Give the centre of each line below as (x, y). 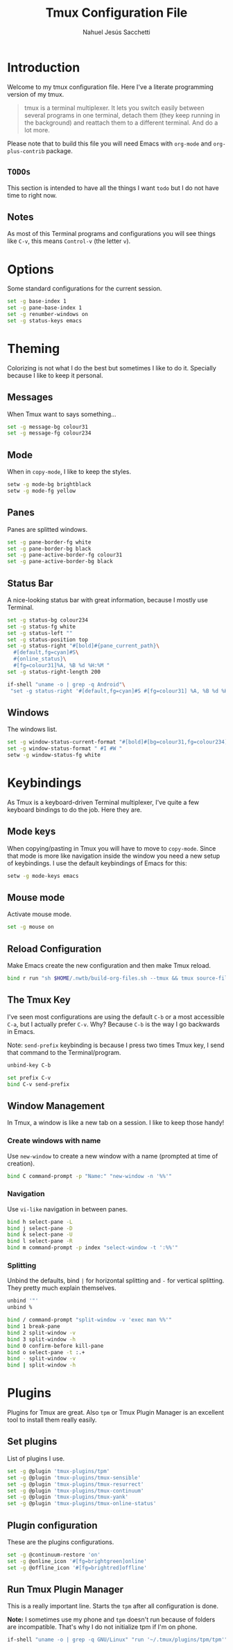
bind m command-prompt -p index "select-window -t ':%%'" (93, 1248)
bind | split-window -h (42, 1365)
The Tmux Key (39, 1000)
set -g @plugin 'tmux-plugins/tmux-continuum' (76, 1491)
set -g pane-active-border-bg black (60, 562)
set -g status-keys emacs (44, 321)
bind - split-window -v (42, 1359)
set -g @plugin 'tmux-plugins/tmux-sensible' (74, 1477)
